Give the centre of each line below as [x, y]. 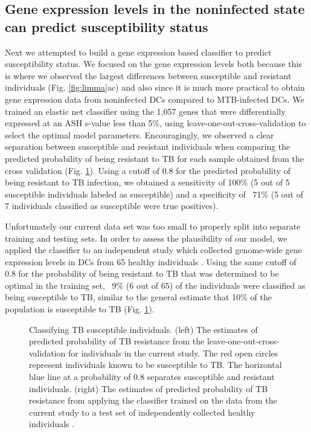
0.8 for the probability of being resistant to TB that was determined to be [142, 273]
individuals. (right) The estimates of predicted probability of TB [149, 388]
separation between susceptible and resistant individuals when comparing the [148, 147]
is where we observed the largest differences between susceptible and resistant [148, 75]
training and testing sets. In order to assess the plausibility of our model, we [146, 238]
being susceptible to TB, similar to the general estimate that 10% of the [138, 297]
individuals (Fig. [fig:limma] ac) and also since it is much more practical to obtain [155, 87]
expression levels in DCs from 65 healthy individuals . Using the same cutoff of [151, 261]
